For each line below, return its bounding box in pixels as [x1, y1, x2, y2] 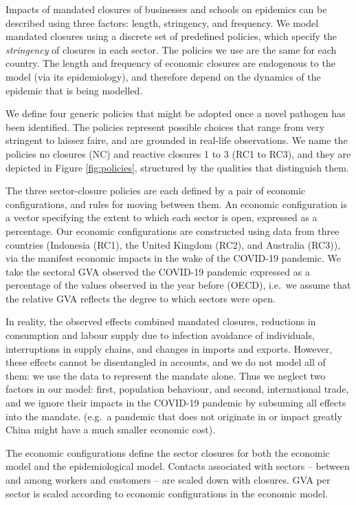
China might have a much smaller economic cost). [5, 422, 216, 437]
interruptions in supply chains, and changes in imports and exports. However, [5, 341, 333, 355]
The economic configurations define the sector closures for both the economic [5, 445, 330, 460]
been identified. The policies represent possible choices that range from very [5, 119, 325, 134]
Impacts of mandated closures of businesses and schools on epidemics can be [5, 2, 327, 16]
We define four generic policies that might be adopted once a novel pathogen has [5, 106, 346, 121]
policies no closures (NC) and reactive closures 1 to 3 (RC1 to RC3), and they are [5, 146, 351, 161]
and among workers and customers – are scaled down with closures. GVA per [5, 473, 331, 486]
